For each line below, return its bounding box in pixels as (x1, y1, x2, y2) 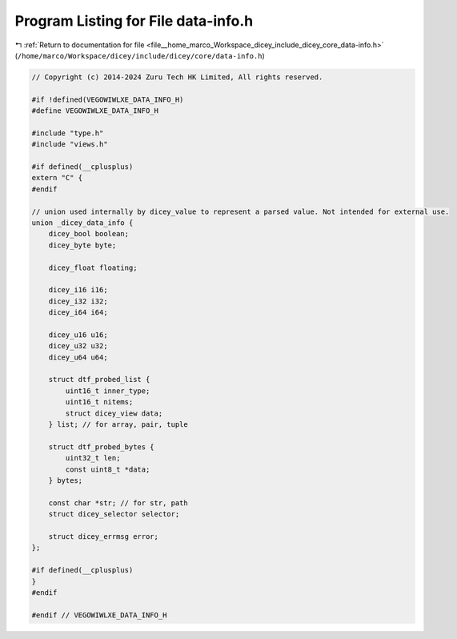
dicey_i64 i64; (48, 308, 108, 317)
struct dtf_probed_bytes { (48, 442, 155, 452)
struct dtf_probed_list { (48, 375, 150, 384)
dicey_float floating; (48, 263, 138, 272)
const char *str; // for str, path (48, 498, 188, 508)
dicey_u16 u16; (48, 330, 108, 340)
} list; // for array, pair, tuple (48, 420, 188, 429)
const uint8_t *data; (65, 464, 150, 474)
